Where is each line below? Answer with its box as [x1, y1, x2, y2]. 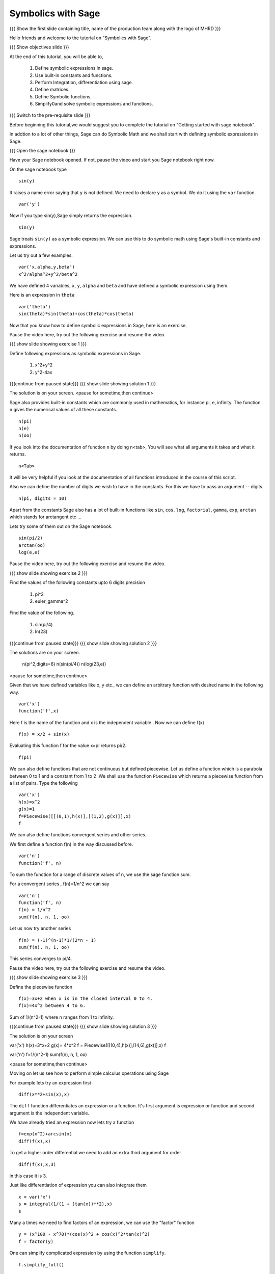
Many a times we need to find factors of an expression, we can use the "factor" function [9, 1219, 195, 1226]
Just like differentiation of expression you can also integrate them [9, 1182, 147, 1188]
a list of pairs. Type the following [9, 780, 78, 786]
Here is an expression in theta [9, 292, 75, 298]
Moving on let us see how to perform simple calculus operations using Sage [9, 1070, 169, 1076]
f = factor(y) [18, 1238, 53, 1244]
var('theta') [18, 304, 51, 309]
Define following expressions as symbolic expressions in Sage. [9, 350, 142, 356]
